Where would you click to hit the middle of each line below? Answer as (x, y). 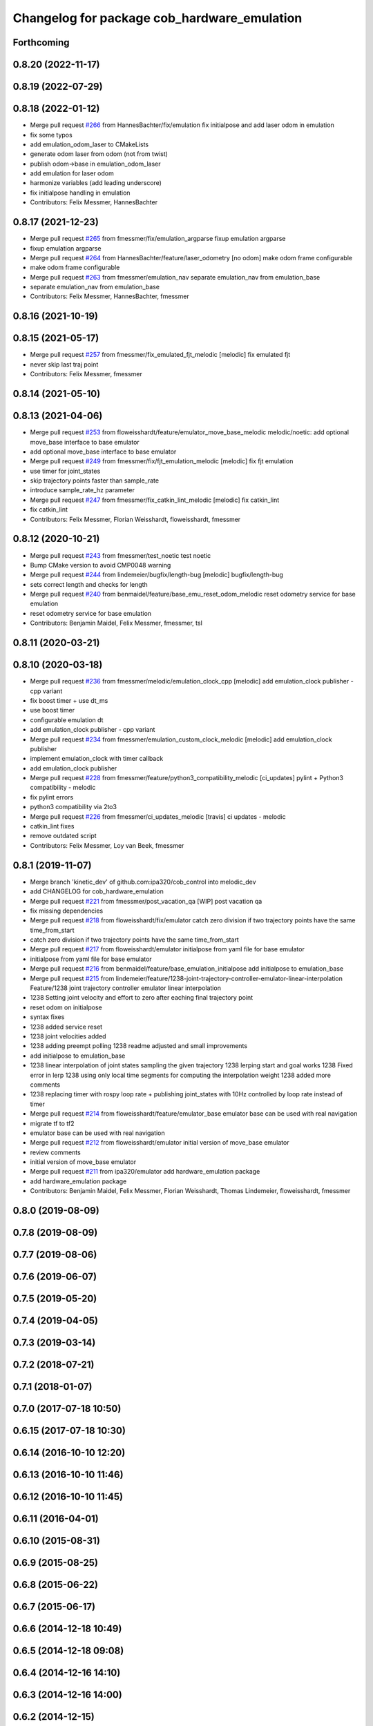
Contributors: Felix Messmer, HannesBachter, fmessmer (109, 296)
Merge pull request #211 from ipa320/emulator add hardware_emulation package (145, 1172)
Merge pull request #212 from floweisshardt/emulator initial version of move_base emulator (160, 1143)
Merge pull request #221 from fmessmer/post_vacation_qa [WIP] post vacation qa (146, 901)
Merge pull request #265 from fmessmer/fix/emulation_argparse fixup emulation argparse (158, 239)
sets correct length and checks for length (89, 584)
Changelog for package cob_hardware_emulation (157, 18)
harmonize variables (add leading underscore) (96, 183)
